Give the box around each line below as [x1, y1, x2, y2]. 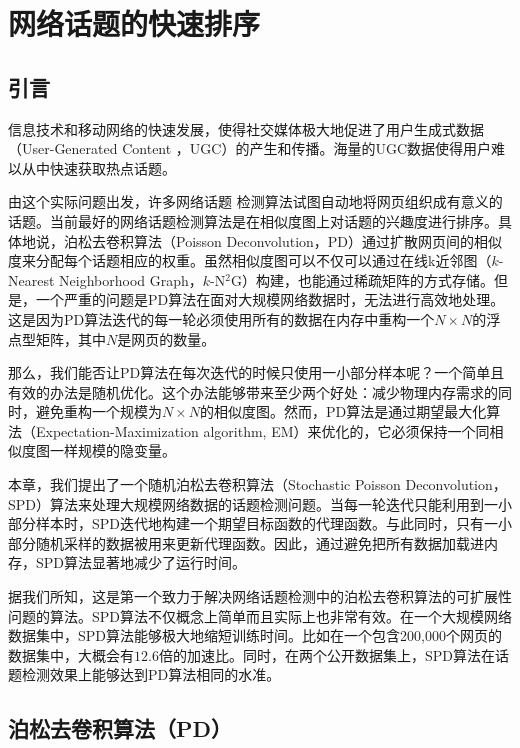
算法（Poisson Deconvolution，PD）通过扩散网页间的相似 [133, 230, 503, 251]
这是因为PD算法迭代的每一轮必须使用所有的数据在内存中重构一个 [8, 308, 435, 329]
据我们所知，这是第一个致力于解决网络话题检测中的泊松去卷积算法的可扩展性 [8, 586, 512, 607]
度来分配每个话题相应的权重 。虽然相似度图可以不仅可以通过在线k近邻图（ [8, 250, 492, 271]
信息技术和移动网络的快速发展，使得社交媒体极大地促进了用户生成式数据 [8, 118, 484, 139]
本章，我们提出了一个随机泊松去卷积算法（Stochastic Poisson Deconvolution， [8, 474, 507, 495]
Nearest [8, 269, 55, 290]
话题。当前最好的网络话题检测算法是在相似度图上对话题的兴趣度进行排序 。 [8, 210, 498, 231]
